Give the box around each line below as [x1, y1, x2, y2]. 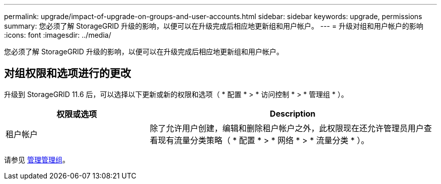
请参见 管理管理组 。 [4, 155, 69, 164]
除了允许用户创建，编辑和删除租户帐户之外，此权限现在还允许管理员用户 [150, 123, 424, 133]
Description [270, 108, 316, 119]
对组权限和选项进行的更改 [4, 67, 131, 80]
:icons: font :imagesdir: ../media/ [4, 31, 111, 39]
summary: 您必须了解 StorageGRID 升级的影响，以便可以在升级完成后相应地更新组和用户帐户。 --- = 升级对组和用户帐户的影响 [4, 22, 423, 30]
